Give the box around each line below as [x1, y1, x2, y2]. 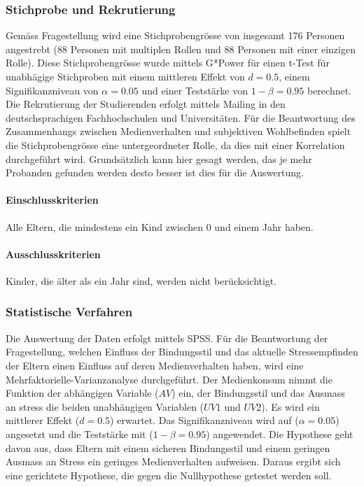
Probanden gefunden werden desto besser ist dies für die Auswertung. [6, 165, 304, 180]
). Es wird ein [261, 399, 320, 414]
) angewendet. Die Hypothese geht [206, 426, 353, 441]
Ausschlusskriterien [6, 246, 101, 261]
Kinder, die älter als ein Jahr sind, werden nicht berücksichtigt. [6, 273, 277, 288]
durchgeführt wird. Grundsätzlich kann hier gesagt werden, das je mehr [6, 151, 312, 166]
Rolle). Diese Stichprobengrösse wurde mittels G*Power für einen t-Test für [6, 55, 330, 70]
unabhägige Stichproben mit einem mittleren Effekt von [6, 69, 245, 83]
